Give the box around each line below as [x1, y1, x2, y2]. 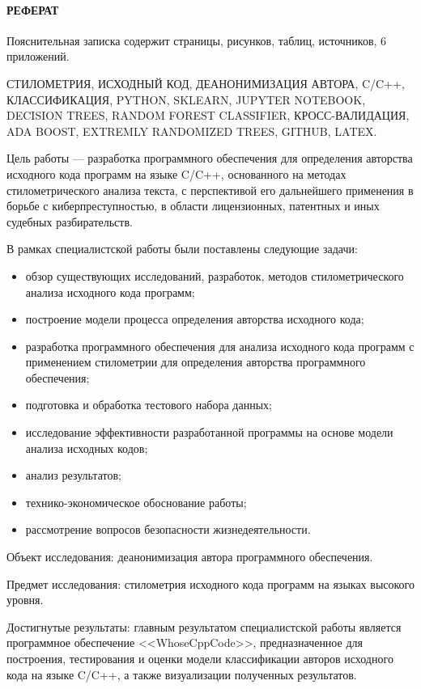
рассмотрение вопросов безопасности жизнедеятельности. [25, 521, 311, 538]
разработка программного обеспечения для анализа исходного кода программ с [25, 337, 415, 354]
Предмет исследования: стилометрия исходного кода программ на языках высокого [6, 575, 415, 592]
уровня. [6, 591, 44, 608]
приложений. [6, 48, 70, 65]
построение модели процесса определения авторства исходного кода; [25, 311, 364, 328]
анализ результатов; [25, 467, 121, 484]
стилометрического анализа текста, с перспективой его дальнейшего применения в [6, 181, 414, 198]
